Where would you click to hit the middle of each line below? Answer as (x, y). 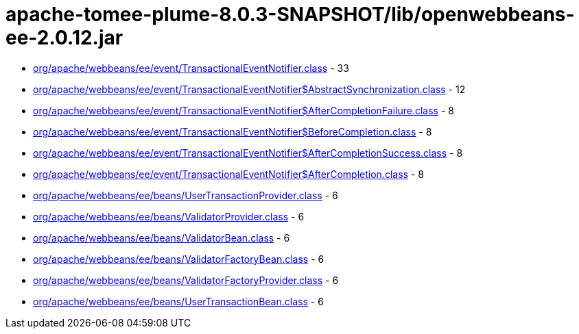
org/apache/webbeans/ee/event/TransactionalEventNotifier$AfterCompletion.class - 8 (228, 174)
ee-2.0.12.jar (64, 38)
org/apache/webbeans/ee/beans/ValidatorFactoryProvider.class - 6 (186, 280)
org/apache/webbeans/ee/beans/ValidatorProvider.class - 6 (169, 216)
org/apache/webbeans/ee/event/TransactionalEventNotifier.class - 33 (191, 68)
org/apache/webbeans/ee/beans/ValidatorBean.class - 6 (162, 237)
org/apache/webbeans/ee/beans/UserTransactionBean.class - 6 (178, 301)
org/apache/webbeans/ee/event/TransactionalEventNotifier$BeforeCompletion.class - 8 (233, 131)
